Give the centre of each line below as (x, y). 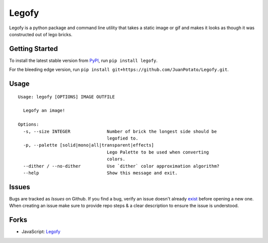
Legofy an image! (44, 111)
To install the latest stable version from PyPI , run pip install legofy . (83, 60)
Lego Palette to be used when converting (158, 152)
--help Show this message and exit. (100, 173)
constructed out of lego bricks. (41, 34)
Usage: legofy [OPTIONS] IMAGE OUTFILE (67, 97)
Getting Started (33, 49)
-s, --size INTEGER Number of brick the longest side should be (120, 131)
